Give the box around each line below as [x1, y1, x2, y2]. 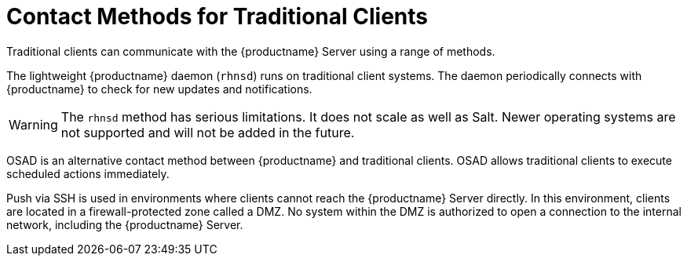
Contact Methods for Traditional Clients [6, 3, 428, 30]
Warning [9, 116, 58, 133]
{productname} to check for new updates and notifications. [6, 82, 312, 96]
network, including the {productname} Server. [6, 217, 243, 231]
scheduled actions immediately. [6, 166, 170, 180]
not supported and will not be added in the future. [60, 124, 355, 140]
